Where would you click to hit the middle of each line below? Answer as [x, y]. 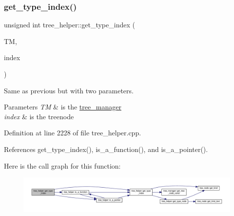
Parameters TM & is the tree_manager [63, 107]
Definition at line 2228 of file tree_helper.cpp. [73, 133]
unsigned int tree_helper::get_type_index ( [69, 25]
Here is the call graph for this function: [62, 165]
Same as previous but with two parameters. [69, 90]
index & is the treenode [39, 116]
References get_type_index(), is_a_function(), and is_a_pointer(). [106, 149]
